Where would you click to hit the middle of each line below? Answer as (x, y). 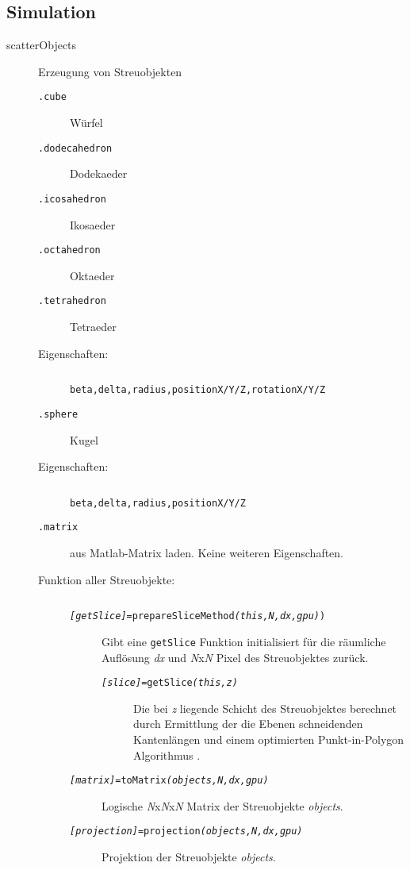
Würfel (86, 123)
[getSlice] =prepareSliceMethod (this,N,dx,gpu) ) (198, 616)
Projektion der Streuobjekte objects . (189, 857)
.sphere (58, 414)
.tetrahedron (72, 301)
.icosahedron (72, 199)
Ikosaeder (93, 224)
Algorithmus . (167, 755)
